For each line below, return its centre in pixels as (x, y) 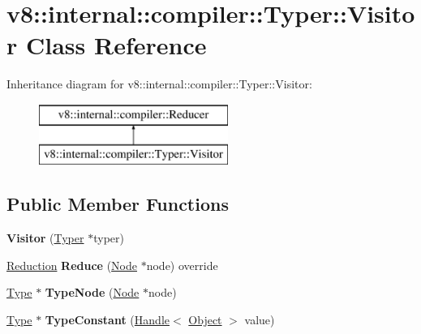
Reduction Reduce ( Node (72, 265)
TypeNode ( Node (92, 292)
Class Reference (116, 45)
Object (205, 320)
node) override (182, 265)
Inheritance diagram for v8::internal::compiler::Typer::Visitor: (159, 84)
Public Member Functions (118, 204)
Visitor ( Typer (45, 238)
